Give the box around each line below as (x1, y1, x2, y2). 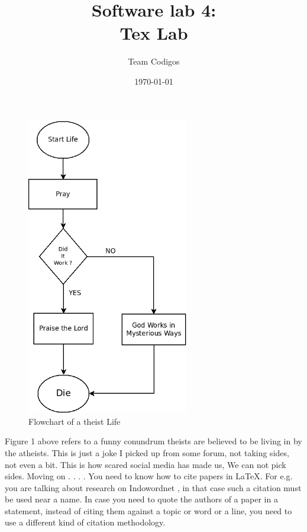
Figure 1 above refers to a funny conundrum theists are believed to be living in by (5, 435, 302, 447)
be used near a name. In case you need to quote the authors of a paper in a (5, 493, 278, 505)
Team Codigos (128, 55, 180, 68)
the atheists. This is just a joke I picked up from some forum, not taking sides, (5, 446, 289, 459)
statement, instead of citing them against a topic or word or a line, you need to (5, 504, 292, 517)
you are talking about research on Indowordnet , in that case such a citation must (5, 481, 302, 493)
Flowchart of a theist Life (28, 415, 121, 427)
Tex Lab (119, 21, 188, 45)
